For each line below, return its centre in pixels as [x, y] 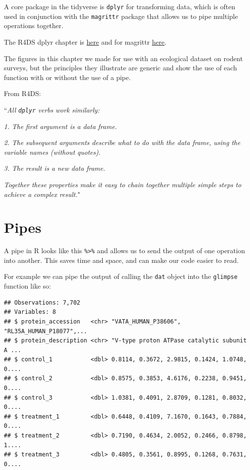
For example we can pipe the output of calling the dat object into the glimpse [121, 276]
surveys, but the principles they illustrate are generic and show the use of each [120, 68]
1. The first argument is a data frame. [61, 126]
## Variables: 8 [30, 312]
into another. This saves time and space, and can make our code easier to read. [121, 260]
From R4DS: [23, 93]
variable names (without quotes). [52, 152]
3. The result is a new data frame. [55, 168]
